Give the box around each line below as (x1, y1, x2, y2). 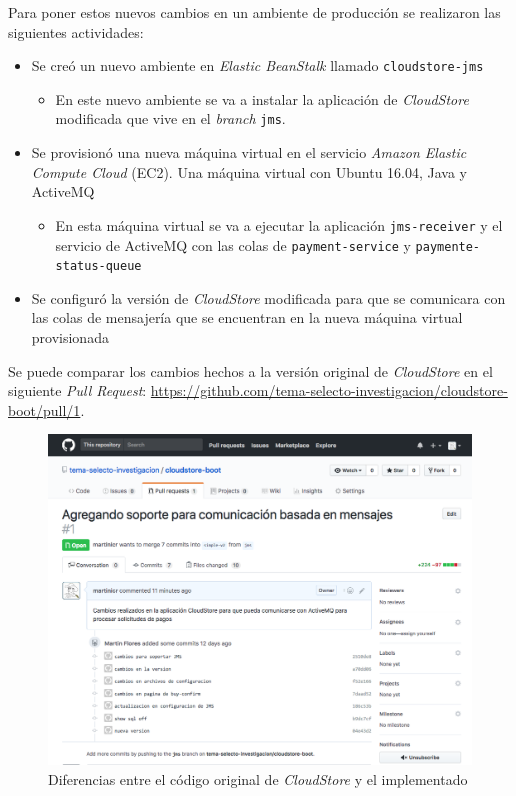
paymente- (415, 239, 481, 254)
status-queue (55, 259, 142, 274)
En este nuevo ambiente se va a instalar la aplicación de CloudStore (55, 88, 469, 109)
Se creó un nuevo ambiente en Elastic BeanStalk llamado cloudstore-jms (31, 55, 484, 76)
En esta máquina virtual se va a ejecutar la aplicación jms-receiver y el (55, 214, 503, 235)
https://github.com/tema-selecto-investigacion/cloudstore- (150, 380, 508, 401)
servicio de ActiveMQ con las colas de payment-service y (55, 234, 411, 255)
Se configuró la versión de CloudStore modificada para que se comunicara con (31, 287, 506, 308)
